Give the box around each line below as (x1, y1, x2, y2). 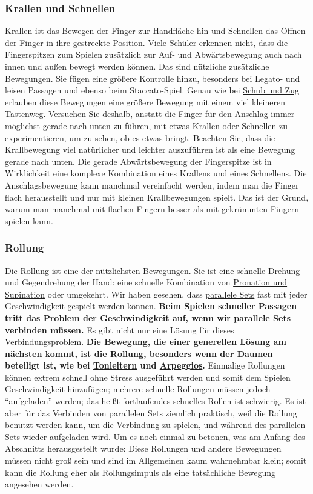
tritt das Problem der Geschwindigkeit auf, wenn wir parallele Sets (5, 311, 291, 324)
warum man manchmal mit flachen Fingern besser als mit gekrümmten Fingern (5, 202, 300, 215)
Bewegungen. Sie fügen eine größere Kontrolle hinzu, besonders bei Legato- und (5, 72, 300, 84)
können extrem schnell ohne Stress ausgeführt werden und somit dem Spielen (5, 370, 291, 383)
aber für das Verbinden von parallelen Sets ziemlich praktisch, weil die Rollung (5, 406, 297, 419)
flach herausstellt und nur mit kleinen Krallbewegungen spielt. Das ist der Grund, (5, 190, 309, 203)
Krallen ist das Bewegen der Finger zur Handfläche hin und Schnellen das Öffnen (5, 24, 306, 37)
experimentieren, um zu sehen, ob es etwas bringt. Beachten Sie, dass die (5, 131, 275, 144)
